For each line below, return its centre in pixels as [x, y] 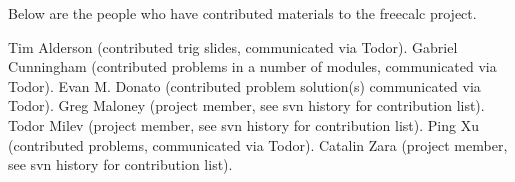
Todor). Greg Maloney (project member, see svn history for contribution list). [246, 105]
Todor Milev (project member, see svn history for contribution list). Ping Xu [243, 124]
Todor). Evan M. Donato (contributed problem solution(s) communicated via [244, 85]
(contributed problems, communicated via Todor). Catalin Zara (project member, [258, 144]
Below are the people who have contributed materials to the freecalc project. [242, 13]
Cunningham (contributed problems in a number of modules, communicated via [252, 66]
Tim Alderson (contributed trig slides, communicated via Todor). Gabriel [233, 46]
